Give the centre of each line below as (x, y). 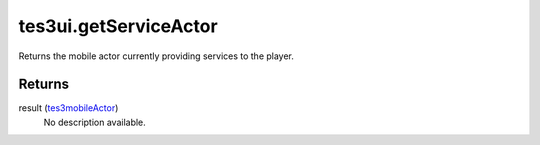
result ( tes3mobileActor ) (68, 108)
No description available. (95, 122)
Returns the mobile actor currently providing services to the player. (156, 56)
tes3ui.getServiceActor (118, 26)
